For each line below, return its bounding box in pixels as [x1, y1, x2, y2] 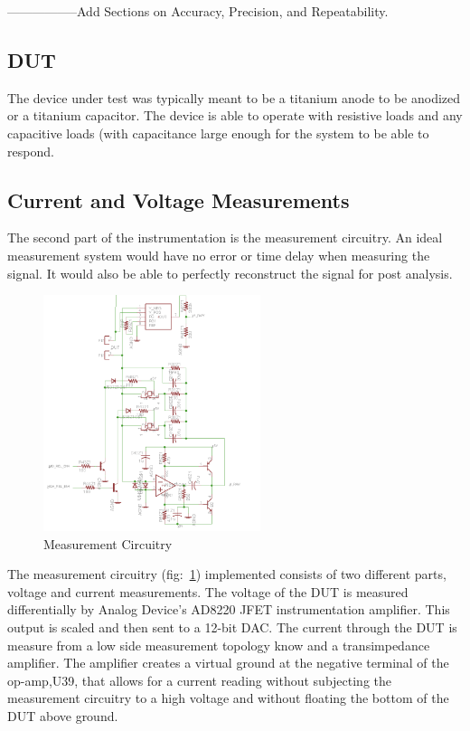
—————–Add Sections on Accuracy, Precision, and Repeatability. [7, 2, 389, 20]
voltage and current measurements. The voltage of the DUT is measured [7, 582, 409, 601]
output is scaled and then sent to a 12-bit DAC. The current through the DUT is [7, 617, 457, 636]
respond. [7, 141, 54, 160]
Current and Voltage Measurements [7, 185, 350, 214]
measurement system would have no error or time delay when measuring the [7, 245, 430, 264]
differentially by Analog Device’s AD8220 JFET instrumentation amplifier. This [7, 600, 450, 619]
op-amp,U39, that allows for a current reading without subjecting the [7, 670, 392, 689]
